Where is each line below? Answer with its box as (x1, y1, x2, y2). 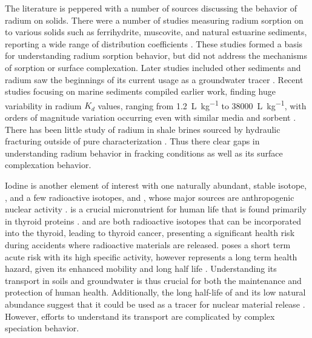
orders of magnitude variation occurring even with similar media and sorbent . (5, 111, 296, 123)
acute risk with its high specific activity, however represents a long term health (5, 250, 297, 263)
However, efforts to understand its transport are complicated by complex (5, 309, 275, 322)
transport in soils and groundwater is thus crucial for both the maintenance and (5, 274, 302, 286)
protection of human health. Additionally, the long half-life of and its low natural (5, 286, 306, 299)
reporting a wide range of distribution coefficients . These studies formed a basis (5, 37, 303, 50)
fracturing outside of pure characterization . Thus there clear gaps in (5, 135, 260, 147)
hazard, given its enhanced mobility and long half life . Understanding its (5, 262, 277, 275)
